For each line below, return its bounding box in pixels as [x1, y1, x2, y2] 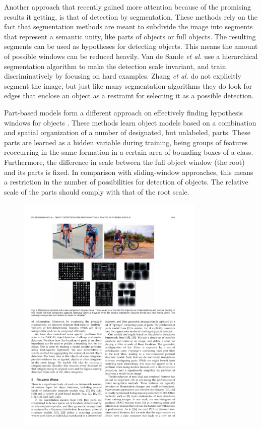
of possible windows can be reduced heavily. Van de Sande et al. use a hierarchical [4, 50, 258, 61]
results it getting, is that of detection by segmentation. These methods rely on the [4, 11, 257, 22]
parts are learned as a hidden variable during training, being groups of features [4, 137, 248, 147]
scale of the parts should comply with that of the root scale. [4, 186, 189, 197]
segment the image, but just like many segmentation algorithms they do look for [4, 80, 252, 91]
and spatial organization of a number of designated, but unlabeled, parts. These [4, 127, 250, 138]
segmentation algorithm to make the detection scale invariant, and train [4, 60, 226, 71]
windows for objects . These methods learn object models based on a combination [4, 117, 256, 128]
